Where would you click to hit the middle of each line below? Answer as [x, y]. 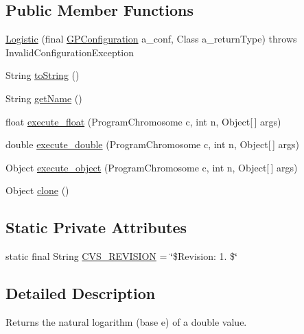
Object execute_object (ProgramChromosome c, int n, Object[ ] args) [152, 167]
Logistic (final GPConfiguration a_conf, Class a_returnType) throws [151, 39]
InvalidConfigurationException [70, 52]
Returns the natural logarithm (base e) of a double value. [126, 321]
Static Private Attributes [96, 227]
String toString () [43, 75]
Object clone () [37, 190]
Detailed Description [81, 293]
